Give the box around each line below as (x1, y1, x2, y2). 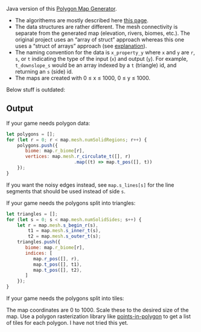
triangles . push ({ (17, 239, 61, 245)
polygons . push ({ (17, 142, 59, 148)
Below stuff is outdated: (6, 86, 65, 93)
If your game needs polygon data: (6, 119, 91, 127)
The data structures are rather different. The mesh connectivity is (14, 23, 178, 30)
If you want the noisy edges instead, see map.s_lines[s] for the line (6, 181, 174, 189)
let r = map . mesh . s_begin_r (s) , (17, 222, 98, 228)
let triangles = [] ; (6, 211, 59, 217)
